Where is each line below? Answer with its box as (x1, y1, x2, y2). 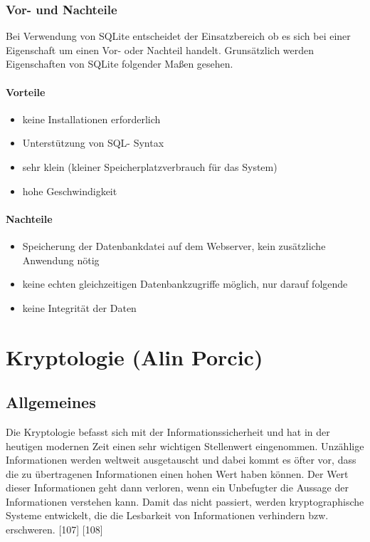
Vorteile (6, 84, 46, 99)
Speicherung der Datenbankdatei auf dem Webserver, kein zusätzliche (22, 238, 326, 253)
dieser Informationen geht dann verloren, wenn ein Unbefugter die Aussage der (6, 480, 349, 495)
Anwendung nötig (22, 252, 100, 267)
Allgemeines (6, 391, 96, 413)
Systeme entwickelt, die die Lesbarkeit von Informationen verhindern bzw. (6, 508, 329, 523)
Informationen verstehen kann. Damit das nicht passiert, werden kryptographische (6, 494, 364, 509)
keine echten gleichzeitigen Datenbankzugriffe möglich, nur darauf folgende (22, 276, 348, 291)
